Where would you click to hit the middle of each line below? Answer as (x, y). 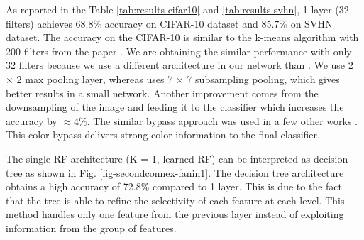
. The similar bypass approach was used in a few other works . (222, 120)
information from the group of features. (91, 228)
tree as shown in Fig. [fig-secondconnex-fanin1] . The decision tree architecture (175, 172)
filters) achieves (39, 23)
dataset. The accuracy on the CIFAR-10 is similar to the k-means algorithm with (182, 37)
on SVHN (311, 23)
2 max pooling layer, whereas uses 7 (95, 78)
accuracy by (32, 120)
